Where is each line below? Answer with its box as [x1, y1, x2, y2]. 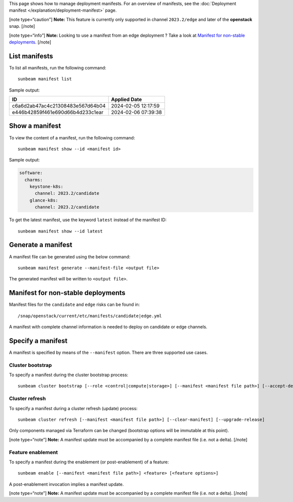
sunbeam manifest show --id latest [18, 228, 103, 234]
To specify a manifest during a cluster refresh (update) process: [9, 405, 138, 411]
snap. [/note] [9, 23, 35, 29]
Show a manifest [9, 122, 61, 130]
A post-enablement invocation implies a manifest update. [9, 481, 124, 487]
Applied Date [111, 96, 142, 103]
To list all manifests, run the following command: [9, 65, 106, 70]
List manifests [9, 52, 53, 60]
